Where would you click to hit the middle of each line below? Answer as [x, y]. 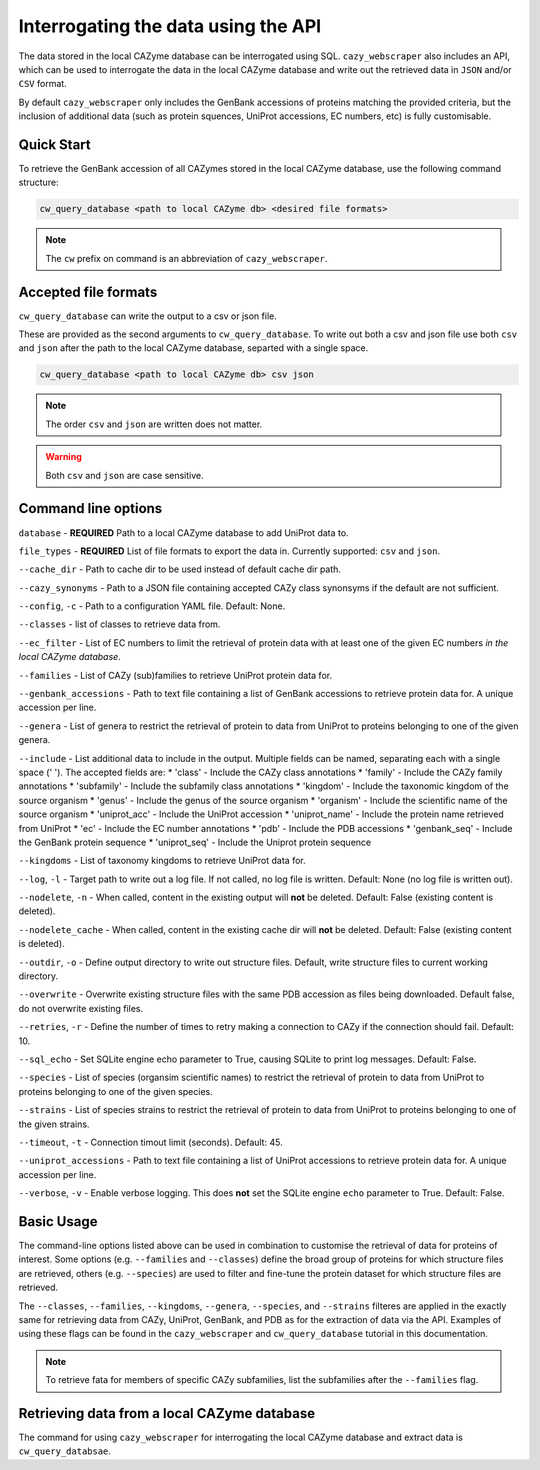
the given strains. [54, 1124]
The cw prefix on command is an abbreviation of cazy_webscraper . [186, 258]
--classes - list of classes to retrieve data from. [119, 624]
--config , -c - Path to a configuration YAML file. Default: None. [152, 606]
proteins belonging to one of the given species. [116, 1091]
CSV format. [42, 84]
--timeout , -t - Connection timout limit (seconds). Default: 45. [151, 1142]
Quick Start [54, 144]
